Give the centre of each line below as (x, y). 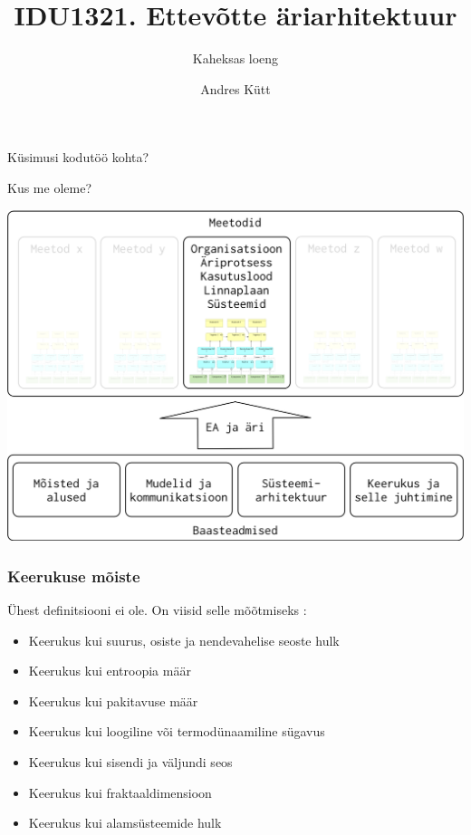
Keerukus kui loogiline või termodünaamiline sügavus (177, 731)
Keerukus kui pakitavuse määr (113, 701)
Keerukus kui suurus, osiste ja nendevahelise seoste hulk (184, 640)
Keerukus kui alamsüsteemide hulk (125, 823)
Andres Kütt (235, 88)
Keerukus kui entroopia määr (110, 671)
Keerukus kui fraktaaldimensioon (120, 792)
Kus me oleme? (49, 187)
